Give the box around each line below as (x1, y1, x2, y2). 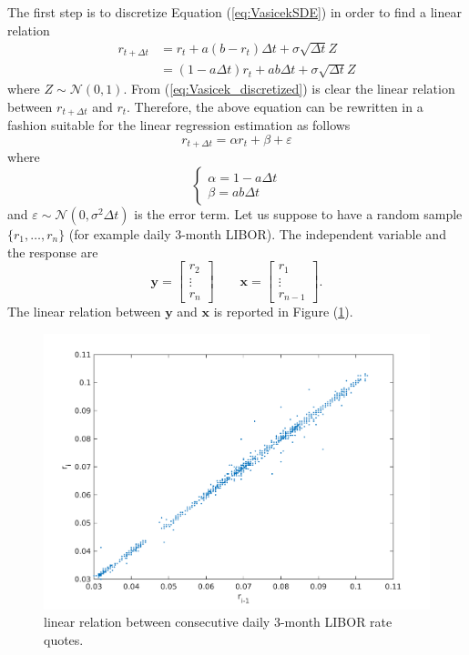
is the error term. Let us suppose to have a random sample (134, 204, 463, 223)
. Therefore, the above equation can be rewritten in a (127, 96, 423, 116)
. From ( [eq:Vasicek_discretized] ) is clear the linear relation (123, 79, 455, 98)
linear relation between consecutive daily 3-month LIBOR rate (44, 612, 393, 631)
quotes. (44, 630, 84, 649)
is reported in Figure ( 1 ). (213, 302, 353, 321)
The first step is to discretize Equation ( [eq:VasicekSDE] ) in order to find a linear (7, 3, 462, 21)
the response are (7, 242, 98, 261)
